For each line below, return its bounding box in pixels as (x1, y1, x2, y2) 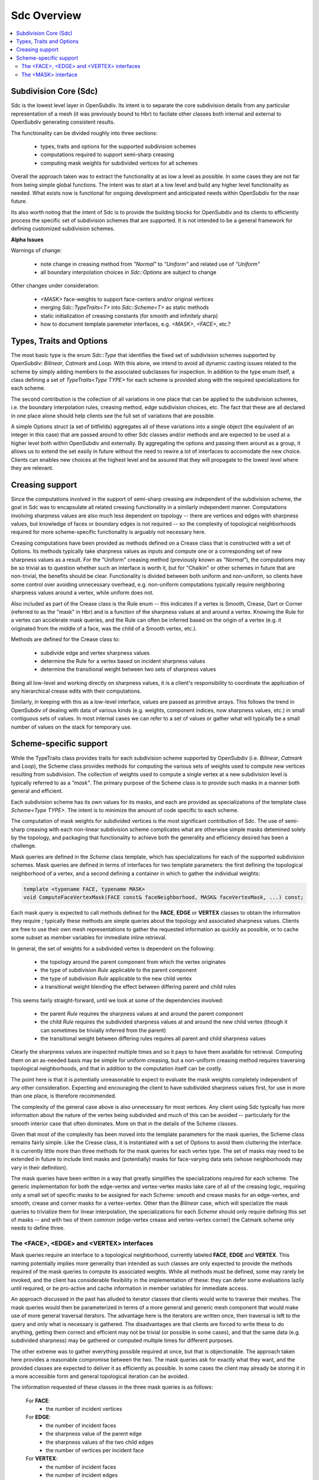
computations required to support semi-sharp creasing (40, 151, 174, 158)
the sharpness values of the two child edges (45, 1439, 154, 1446)
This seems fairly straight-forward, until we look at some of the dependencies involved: (11, 996, 224, 1003)
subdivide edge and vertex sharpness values (40, 649, 150, 657)
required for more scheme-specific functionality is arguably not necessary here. (11, 529, 206, 536)
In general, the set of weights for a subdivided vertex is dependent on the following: (11, 945, 215, 952)
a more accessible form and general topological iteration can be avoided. (11, 1372, 189, 1379)
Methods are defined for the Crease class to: (11, 636, 121, 643)
